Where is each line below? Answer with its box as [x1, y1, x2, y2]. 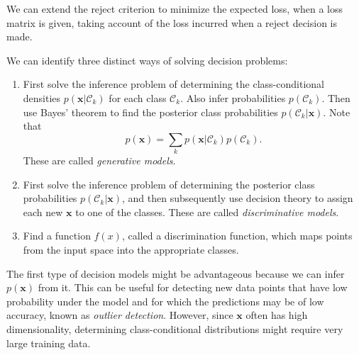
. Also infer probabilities [180, 90, 286, 105]
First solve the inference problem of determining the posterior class [23, 176, 315, 191]
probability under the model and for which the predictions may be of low [6, 293, 324, 308]
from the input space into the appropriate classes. [23, 242, 239, 257]
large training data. [6, 335, 91, 350]
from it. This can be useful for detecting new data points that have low [38, 280, 348, 295]
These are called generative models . [23, 153, 176, 168]
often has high [245, 308, 308, 322]
